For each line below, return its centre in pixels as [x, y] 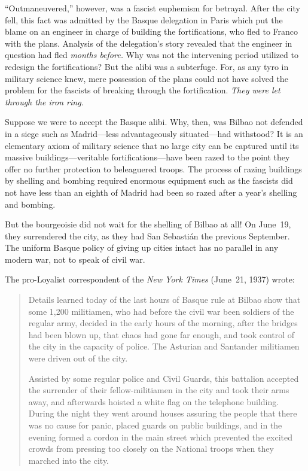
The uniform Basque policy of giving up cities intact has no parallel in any [142, 247]
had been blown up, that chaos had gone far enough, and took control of [161, 334]
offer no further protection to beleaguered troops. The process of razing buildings [153, 168]
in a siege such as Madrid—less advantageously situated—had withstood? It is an [154, 133]
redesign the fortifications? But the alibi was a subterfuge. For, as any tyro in [147, 66]
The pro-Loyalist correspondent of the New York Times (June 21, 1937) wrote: [150, 279]
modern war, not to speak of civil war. [75, 259]
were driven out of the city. [78, 358]
